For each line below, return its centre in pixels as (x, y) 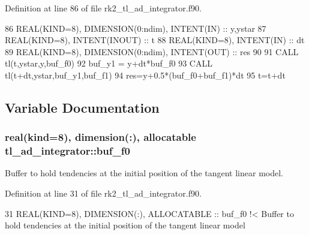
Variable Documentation (82, 107)
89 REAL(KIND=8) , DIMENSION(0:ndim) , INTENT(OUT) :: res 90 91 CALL (152, 51)
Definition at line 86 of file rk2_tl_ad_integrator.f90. (103, 8)
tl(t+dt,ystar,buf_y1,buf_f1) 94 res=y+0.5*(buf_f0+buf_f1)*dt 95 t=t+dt (145, 75)
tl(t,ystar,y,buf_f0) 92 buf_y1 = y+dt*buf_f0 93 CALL (109, 63)
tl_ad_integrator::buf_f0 (67, 151)
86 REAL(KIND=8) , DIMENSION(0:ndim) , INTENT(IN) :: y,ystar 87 (136, 28)
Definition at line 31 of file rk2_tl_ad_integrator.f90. (103, 193)
